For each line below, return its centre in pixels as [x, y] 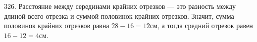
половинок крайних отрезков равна [57, 25]
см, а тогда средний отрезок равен [201, 25]
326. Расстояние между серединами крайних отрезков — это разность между [120, 6]
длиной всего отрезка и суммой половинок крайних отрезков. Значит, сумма [119, 16]
